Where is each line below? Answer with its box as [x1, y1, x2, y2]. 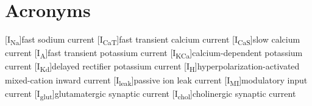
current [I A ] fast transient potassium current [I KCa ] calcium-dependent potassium [5, 46, 303, 61]
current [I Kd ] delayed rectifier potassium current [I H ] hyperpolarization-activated [5, 60, 300, 74]
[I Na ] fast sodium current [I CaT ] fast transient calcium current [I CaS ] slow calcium [5, 33, 300, 47]
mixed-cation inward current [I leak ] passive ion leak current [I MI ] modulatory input [5, 73, 308, 88]
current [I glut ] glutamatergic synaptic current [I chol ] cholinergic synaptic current [5, 87, 296, 101]
